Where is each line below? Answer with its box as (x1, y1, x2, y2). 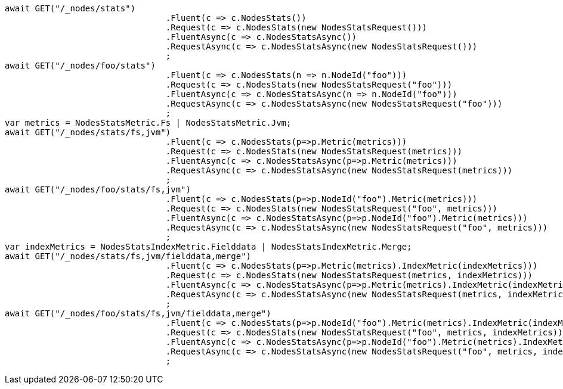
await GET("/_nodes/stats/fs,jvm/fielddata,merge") (5, 251, 252, 261)
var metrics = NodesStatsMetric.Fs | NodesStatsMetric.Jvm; (5, 118, 292, 127)
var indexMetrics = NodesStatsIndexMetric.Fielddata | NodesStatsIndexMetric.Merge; (5, 242, 412, 251)
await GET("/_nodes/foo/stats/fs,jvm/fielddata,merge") (5, 309, 271, 318)
